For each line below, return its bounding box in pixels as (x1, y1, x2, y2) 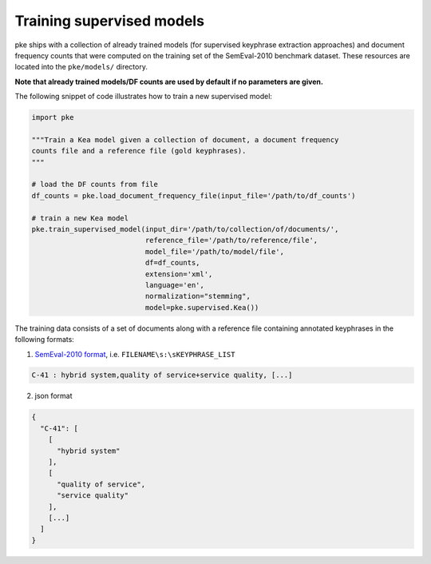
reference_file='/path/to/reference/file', (144, 236, 318, 245)
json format (34, 391, 73, 401)
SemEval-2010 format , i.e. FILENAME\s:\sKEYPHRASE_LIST (34, 349, 235, 359)
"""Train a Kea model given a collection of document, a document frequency (31, 135, 339, 144)
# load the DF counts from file (31, 180, 159, 189)
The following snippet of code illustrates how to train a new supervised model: (14, 92, 273, 101)
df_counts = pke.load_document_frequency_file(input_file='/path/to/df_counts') (31, 191, 356, 200)
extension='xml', (144, 269, 213, 279)
